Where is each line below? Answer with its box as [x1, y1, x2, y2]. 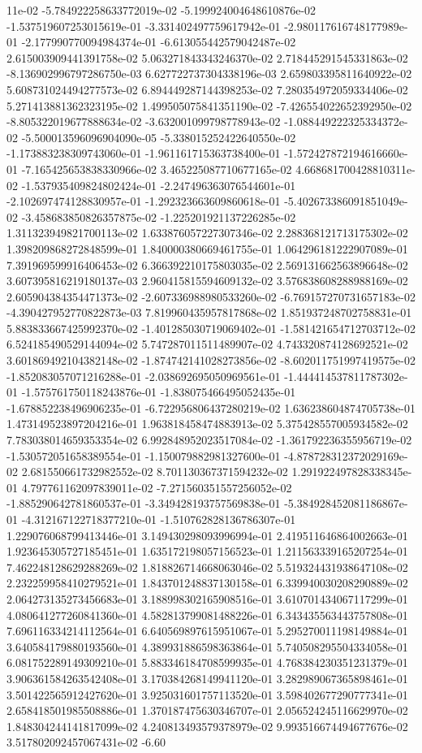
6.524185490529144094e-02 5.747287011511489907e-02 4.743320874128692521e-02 [6, 335, 408, 353]
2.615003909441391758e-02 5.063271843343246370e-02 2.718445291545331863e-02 [6, 49, 408, 66]
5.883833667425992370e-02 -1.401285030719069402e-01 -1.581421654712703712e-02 [6, 319, 416, 336]
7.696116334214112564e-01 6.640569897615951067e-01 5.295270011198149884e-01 [6, 622, 408, 639]
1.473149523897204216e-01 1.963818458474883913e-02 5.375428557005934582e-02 [6, 415, 408, 432]
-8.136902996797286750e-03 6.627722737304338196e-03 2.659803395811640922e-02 [6, 65, 412, 82]
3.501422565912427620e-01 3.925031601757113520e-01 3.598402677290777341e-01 [6, 686, 408, 703]
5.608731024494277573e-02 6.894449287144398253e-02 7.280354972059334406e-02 [6, 80, 408, 97]
